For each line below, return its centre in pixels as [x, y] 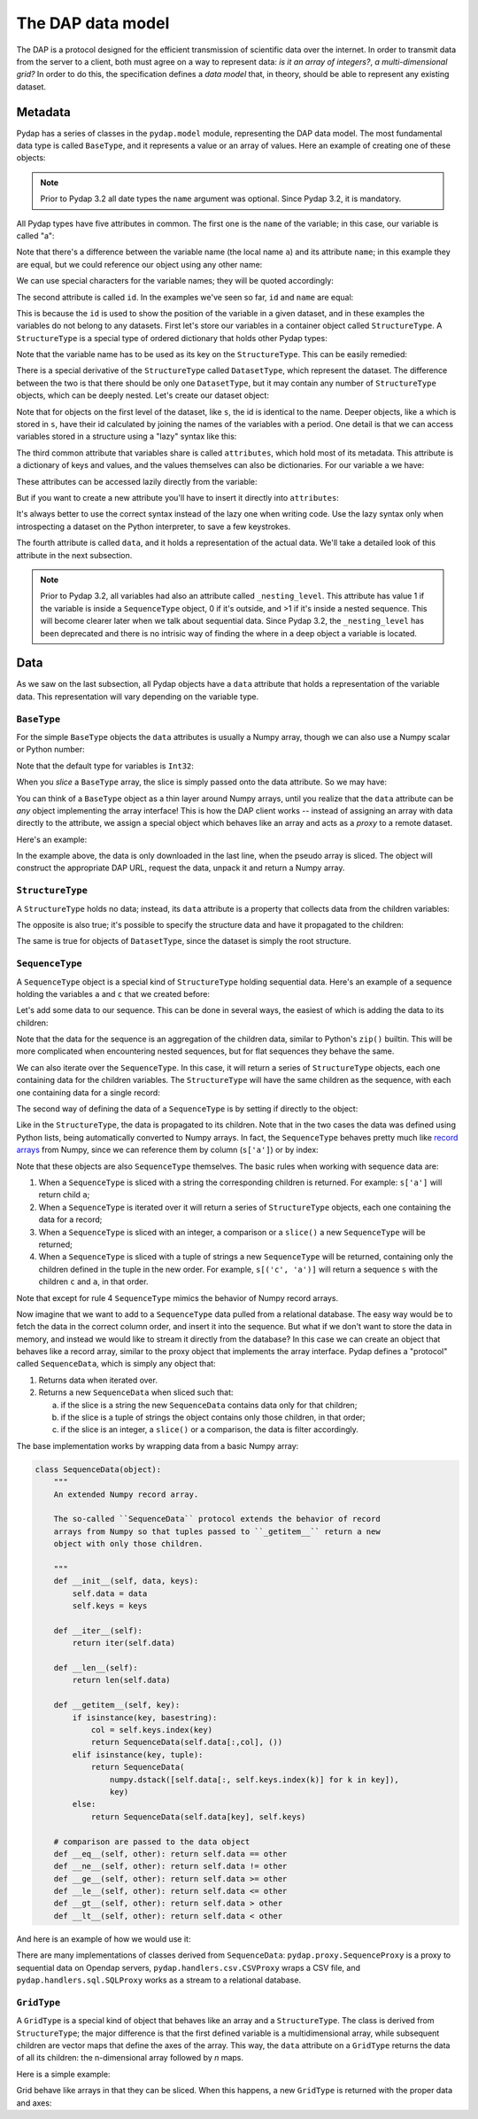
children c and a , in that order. [93, 1282]
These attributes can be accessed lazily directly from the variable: [137, 481]
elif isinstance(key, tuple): [138, 1754]
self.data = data [110, 1593]
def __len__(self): [96, 1668]
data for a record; [70, 1219]
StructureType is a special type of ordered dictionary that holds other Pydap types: [172, 338]
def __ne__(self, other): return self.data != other [170, 1866]
